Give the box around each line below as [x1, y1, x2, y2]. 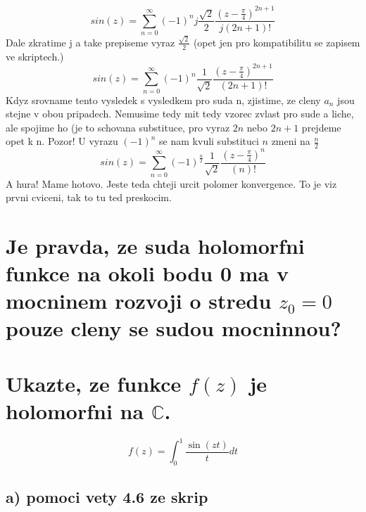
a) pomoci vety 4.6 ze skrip [6, 485, 208, 507]
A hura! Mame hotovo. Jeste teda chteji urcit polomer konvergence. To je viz [6, 176, 337, 191]
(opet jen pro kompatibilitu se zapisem [193, 34, 360, 49]
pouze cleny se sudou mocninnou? [6, 314, 341, 343]
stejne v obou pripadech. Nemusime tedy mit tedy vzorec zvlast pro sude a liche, [6, 106, 354, 121]
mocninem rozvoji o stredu [6, 286, 272, 315]
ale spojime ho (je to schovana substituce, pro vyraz [6, 120, 230, 134]
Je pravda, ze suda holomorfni [6, 231, 305, 260]
